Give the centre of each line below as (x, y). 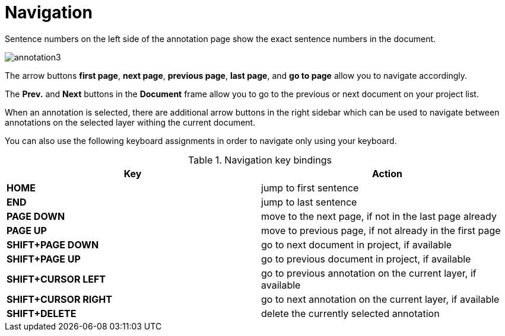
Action (387, 173)
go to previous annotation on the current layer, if (369, 273)
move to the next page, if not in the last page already (379, 216)
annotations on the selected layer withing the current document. (130, 122)
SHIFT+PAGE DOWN (53, 244)
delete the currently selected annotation (350, 313)
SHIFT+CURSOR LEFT (56, 279)
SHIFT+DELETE (42, 313)
